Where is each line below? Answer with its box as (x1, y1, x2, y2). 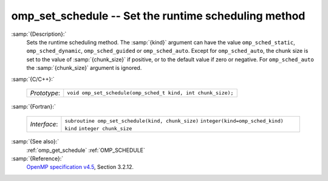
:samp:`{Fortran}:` (11, 103, 56, 110)
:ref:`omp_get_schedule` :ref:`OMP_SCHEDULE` (26, 146, 146, 154)
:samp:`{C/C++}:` (11, 75, 55, 83)
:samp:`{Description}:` (11, 30, 67, 38)
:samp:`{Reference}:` (11, 155, 64, 162)
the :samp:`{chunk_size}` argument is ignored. (26, 64, 142, 72)
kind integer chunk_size (64, 125, 132, 132)
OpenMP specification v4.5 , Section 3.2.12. (26, 163, 134, 171)
